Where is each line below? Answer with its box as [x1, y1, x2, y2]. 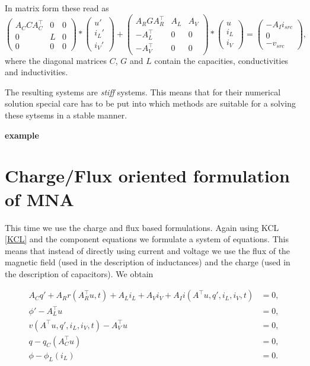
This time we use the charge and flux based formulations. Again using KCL [5, 221, 279, 233]
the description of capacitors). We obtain [5, 267, 154, 280]
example [5, 129, 39, 141]
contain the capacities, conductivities [154, 54, 289, 66]
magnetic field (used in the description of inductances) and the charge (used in [5, 256, 290, 268]
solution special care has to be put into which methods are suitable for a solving [5, 97, 296, 110]
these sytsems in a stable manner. [5, 109, 127, 121]
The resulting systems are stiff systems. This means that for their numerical [5, 85, 281, 98]
